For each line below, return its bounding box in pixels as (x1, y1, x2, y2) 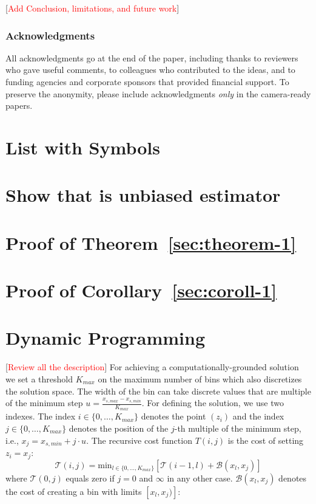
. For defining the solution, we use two (141, 396, 284, 409)
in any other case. (167, 471, 233, 484)
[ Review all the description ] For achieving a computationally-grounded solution (5, 361, 299, 373)
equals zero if (66, 471, 115, 484)
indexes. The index (5, 410, 76, 423)
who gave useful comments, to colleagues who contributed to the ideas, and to (5, 63, 295, 76)
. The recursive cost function (86, 433, 192, 446)
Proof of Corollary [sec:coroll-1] (5, 278, 277, 303)
